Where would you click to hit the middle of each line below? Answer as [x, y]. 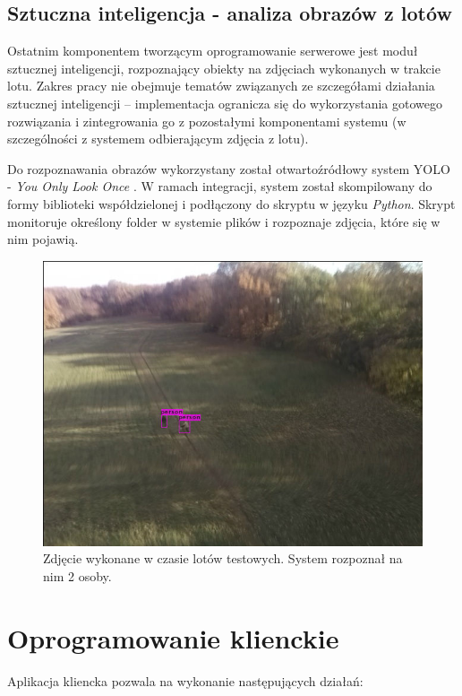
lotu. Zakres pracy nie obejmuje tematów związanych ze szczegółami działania [221, 86]
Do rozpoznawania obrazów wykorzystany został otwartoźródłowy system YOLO [229, 168]
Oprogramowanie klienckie [173, 637]
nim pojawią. [43, 239]
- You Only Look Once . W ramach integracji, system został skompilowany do [220, 186]
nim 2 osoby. [77, 575]
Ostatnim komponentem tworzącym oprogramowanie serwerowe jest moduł [213, 51]
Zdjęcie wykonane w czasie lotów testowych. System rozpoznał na [223, 558]
